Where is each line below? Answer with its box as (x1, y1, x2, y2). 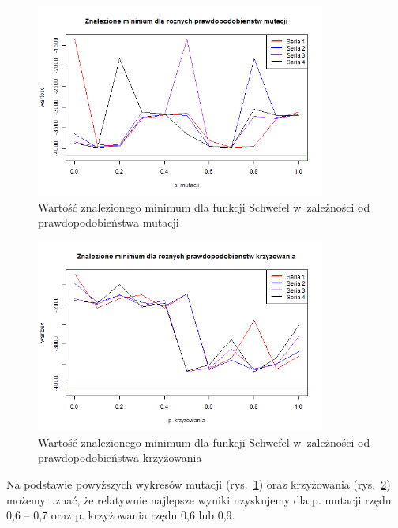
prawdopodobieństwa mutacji (38, 214, 179, 230)
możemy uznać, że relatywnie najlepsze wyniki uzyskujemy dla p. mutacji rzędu (6, 491, 392, 507)
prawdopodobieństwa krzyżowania (38, 449, 202, 466)
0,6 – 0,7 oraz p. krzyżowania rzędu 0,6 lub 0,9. (6, 507, 235, 523)
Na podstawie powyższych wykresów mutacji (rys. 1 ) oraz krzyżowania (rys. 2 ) (6, 476, 391, 492)
